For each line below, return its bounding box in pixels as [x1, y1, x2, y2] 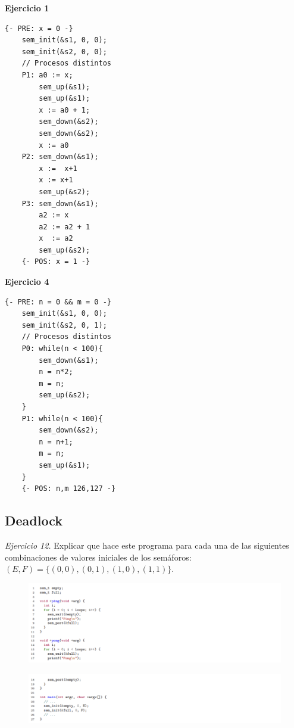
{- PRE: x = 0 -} [5, 24, 73, 33]
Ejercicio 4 [5, 275, 49, 288]
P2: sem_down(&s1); [21, 153, 99, 161]
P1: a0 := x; [21, 70, 73, 79]
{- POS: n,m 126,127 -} [21, 484, 116, 493]
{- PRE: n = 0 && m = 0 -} [5, 297, 111, 306]
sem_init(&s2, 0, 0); [21, 47, 107, 56]
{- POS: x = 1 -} [21, 257, 90, 266]
